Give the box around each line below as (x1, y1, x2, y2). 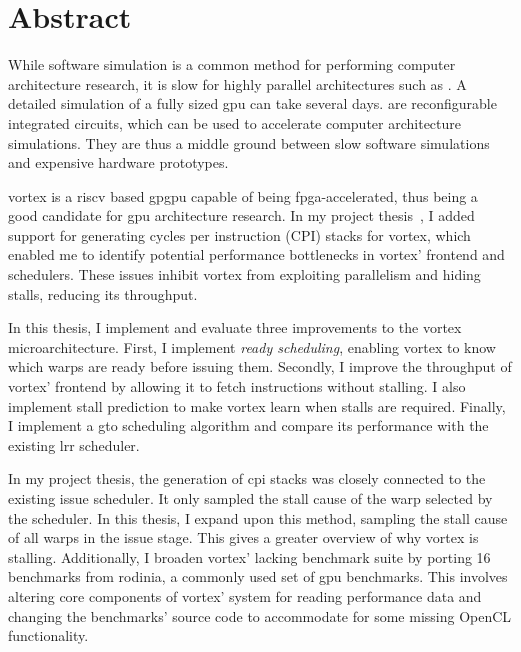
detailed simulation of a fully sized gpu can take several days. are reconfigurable (8, 93, 497, 114)
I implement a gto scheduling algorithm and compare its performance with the (8, 415, 489, 436)
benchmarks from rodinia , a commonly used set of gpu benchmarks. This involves (8, 566, 508, 587)
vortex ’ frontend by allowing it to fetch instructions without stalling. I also (8, 376, 466, 397)
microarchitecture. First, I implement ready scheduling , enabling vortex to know (8, 336, 496, 357)
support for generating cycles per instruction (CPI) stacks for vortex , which (8, 224, 471, 245)
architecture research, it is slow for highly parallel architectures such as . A (8, 73, 467, 94)
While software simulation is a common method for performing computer (8, 54, 456, 75)
